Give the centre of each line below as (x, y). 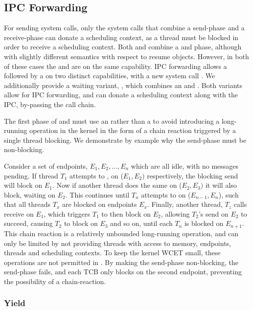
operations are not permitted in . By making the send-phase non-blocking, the (121, 262)
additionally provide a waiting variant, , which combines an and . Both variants (123, 85)
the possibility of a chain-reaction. (55, 281)
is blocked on (204, 223)
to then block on (126, 213)
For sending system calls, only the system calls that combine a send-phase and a (124, 28)
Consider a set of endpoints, (46, 166)
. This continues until (97, 194)
